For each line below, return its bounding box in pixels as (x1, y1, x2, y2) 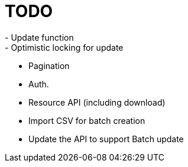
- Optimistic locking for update (5, 42, 124, 53)
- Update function (5, 32, 74, 42)
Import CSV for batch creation (28, 115, 145, 126)
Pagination (28, 60, 70, 71)
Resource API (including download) (28, 97, 166, 107)
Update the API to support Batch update (28, 133, 184, 144)
